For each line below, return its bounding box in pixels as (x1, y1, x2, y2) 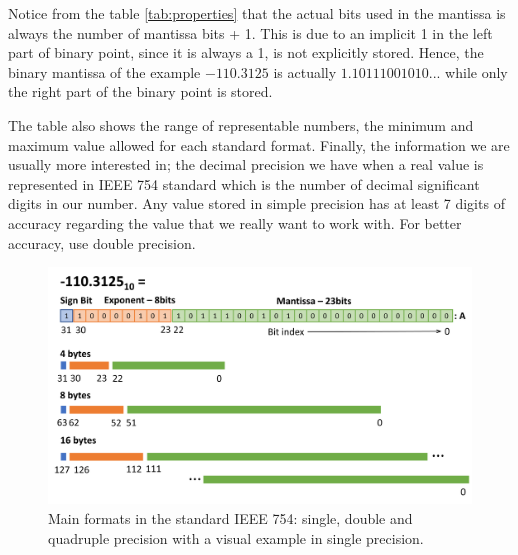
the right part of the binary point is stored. (8, 81, 273, 102)
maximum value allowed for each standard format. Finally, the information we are (8, 134, 510, 155)
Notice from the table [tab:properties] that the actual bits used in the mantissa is (8, 3, 506, 23)
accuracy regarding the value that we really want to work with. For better (8, 212, 462, 233)
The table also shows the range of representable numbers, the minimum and (8, 114, 474, 135)
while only (445, 61, 508, 82)
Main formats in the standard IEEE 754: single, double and (48, 507, 413, 528)
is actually (273, 61, 337, 82)
